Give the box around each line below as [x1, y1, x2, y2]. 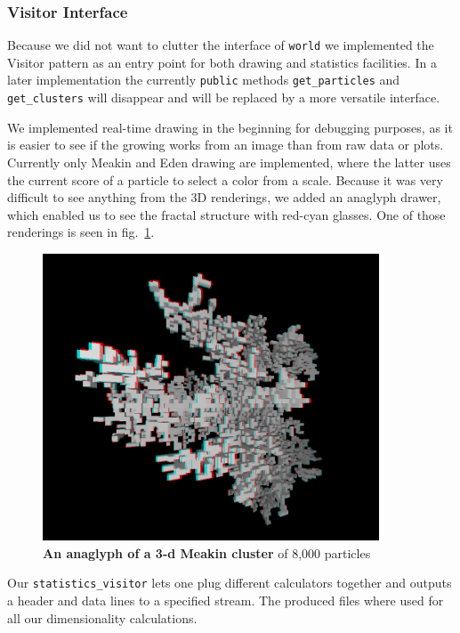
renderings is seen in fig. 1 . [7, 223, 155, 241]
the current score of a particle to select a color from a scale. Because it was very [7, 170, 443, 189]
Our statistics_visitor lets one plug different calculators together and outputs [7, 573, 452, 592]
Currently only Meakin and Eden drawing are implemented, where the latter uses [7, 152, 451, 171]
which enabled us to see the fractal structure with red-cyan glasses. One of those [7, 205, 446, 223]
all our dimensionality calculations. [7, 608, 198, 627]
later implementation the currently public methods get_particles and [7, 70, 400, 89]
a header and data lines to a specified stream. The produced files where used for [7, 591, 444, 610]
